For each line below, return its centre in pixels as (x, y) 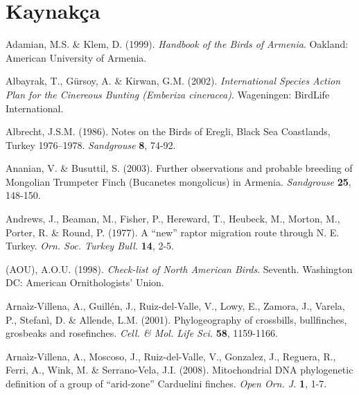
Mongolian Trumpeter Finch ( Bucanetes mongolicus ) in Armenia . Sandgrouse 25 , (178, 181)
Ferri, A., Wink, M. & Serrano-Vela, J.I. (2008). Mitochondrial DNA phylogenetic (179, 370)
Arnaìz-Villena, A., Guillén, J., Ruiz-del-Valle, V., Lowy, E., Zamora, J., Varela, (175, 306)
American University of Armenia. (76, 57)
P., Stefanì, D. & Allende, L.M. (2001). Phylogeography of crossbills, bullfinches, (176, 319)
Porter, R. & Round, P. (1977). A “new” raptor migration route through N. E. (173, 232)
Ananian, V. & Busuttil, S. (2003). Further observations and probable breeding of (179, 168)
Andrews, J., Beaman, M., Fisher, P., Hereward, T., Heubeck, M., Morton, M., (173, 219)
